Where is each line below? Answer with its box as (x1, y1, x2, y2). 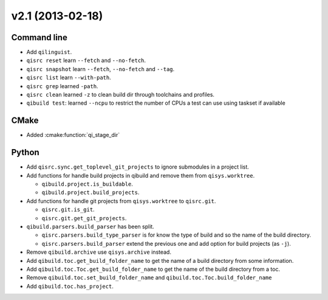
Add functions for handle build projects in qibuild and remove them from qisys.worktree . (26, 172, 255, 179)
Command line (11, 32, 68, 43)
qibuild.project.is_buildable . (41, 180, 134, 187)
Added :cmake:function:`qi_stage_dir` (26, 131, 120, 139)
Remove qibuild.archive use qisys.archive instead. (26, 248, 171, 256)
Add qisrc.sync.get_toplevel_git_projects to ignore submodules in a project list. (26, 163, 249, 170)
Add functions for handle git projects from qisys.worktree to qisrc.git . (26, 197, 216, 204)
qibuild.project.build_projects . (41, 189, 140, 196)
